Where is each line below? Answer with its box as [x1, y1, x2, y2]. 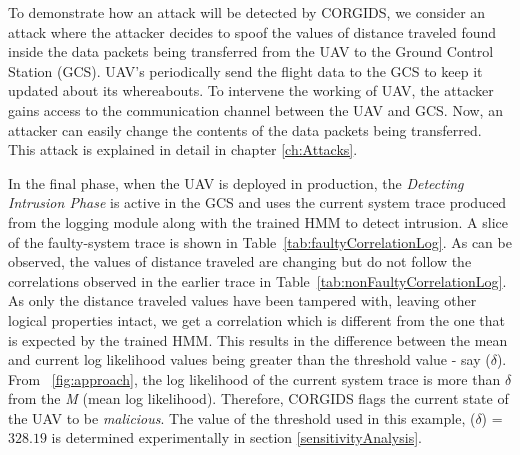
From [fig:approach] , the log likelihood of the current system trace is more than [8, 368, 501, 389]
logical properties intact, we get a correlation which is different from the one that [8, 309, 505, 330]
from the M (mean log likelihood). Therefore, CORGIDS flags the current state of [8, 388, 509, 409]
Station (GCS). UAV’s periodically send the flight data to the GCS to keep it [8, 60, 483, 81]
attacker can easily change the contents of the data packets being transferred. [8, 119, 482, 140]
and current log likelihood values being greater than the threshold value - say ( [8, 349, 491, 370]
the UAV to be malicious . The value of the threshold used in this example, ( [8, 407, 476, 428]
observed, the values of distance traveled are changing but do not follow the [8, 251, 472, 272]
